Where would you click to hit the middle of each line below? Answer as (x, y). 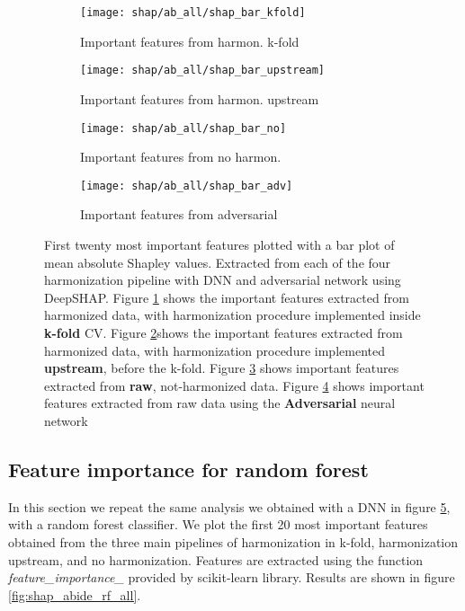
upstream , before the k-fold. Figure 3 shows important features (222, 368)
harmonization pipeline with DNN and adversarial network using (223, 280)
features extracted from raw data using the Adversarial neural (220, 403)
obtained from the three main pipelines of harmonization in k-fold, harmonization (233, 541)
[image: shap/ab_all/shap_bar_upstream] (203, 71)
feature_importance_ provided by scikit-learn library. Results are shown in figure (232, 577)
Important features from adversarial (179, 214)
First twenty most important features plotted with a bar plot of (219, 244)
